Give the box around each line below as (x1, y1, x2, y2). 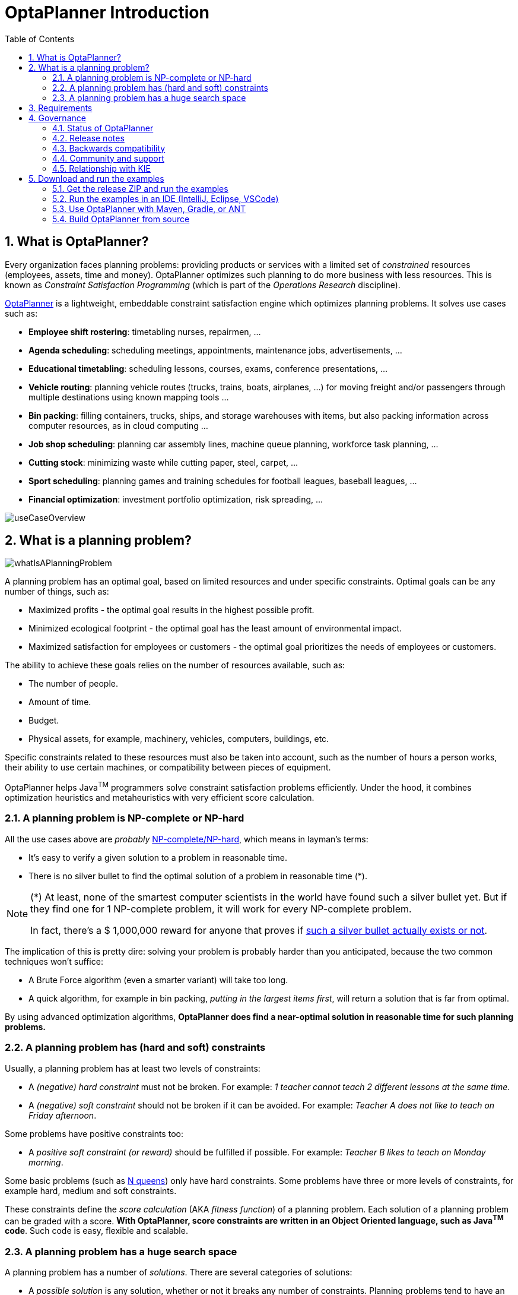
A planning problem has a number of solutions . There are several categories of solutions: (5, 1267, 352, 1277)
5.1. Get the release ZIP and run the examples (52, 183, 228, 194)
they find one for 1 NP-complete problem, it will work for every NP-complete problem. (30, 902, 412, 915)
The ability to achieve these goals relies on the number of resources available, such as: (5, 660, 345, 671)
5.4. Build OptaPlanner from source (52, 213, 190, 224)
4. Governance (28, 112, 86, 123)
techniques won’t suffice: (5, 956, 103, 966)
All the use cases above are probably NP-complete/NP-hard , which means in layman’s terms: (5, 833, 368, 844)
